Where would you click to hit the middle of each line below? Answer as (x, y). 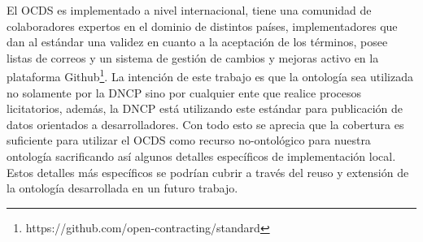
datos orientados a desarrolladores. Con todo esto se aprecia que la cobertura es (205, 124)
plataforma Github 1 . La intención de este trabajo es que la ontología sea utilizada (210, 76)
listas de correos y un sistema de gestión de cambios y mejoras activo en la (193, 57)
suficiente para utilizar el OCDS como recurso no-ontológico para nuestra (189, 140)
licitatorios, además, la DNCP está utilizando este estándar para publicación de (205, 108)
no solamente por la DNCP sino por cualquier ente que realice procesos (184, 92)
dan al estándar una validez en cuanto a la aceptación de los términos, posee (197, 42)
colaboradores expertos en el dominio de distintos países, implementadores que (202, 26)
